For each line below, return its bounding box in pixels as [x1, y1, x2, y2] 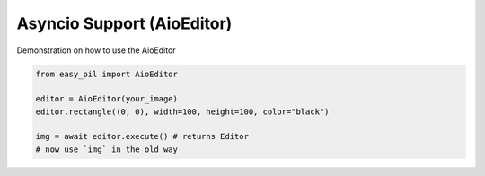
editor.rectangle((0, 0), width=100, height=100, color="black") [35, 106, 330, 117]
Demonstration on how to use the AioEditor [16, 45, 176, 56]
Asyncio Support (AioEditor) [16, 13, 233, 33]
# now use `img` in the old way [35, 144, 179, 154]
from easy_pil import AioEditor [35, 68, 179, 79]
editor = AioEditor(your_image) [35, 94, 179, 104]
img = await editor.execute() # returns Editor [35, 131, 249, 142]
